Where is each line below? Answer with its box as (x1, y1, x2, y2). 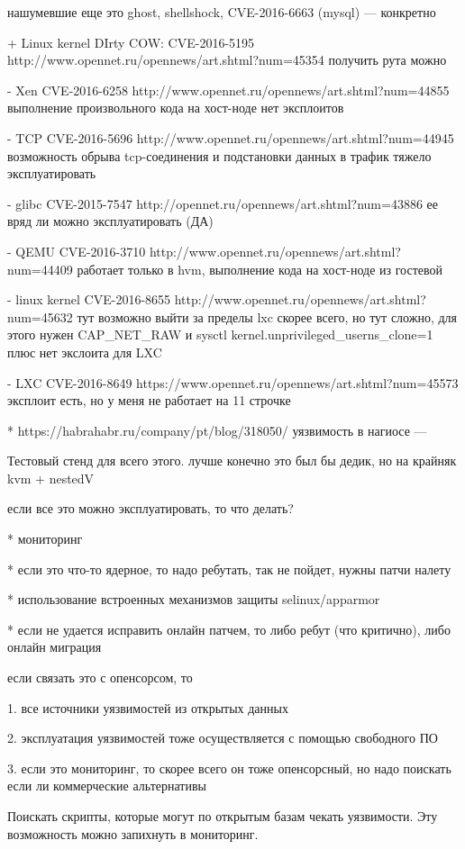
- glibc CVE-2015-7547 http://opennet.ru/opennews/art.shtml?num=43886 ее (7, 194, 438, 212)
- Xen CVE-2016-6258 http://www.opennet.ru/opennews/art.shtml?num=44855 (7, 80, 450, 99)
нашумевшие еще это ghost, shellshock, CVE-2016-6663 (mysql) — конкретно (7, 3, 436, 21)
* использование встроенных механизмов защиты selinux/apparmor (7, 590, 380, 609)
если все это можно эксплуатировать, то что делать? (7, 499, 294, 518)
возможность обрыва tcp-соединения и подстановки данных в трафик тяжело (7, 146, 432, 165)
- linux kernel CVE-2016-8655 (7, 290, 171, 309)
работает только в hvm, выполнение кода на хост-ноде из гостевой (77, 259, 442, 278)
